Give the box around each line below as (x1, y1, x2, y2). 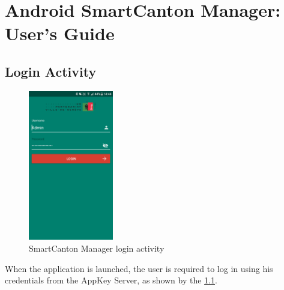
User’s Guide (5, 21, 115, 46)
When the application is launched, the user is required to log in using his (5, 262, 273, 274)
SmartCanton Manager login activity (29, 242, 165, 255)
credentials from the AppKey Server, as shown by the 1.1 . (5, 274, 217, 286)
